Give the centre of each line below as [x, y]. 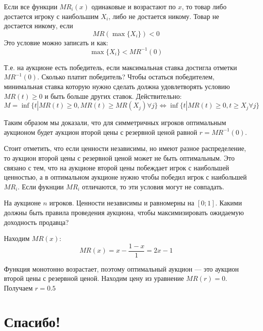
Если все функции [31, 6]
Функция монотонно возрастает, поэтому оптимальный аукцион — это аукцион [122, 268]
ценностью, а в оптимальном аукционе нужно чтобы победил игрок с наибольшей [125, 177]
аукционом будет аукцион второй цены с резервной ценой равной [101, 132]
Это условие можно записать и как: [56, 42]
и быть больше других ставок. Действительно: [113, 96]
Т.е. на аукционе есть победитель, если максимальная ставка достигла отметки [121, 67]
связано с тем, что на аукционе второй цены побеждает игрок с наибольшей [117, 167]
